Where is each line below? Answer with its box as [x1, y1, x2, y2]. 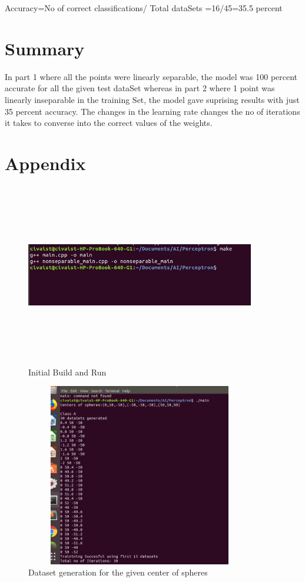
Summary [5, 36, 85, 60]
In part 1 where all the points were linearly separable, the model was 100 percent [5, 70, 298, 82]
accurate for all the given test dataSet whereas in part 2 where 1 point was [5, 82, 275, 94]
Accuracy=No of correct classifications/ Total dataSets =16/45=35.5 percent [5, 2, 283, 14]
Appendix [5, 151, 86, 175]
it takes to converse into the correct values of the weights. [5, 117, 213, 129]
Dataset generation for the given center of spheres [28, 566, 208, 578]
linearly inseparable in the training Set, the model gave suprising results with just [5, 93, 300, 105]
